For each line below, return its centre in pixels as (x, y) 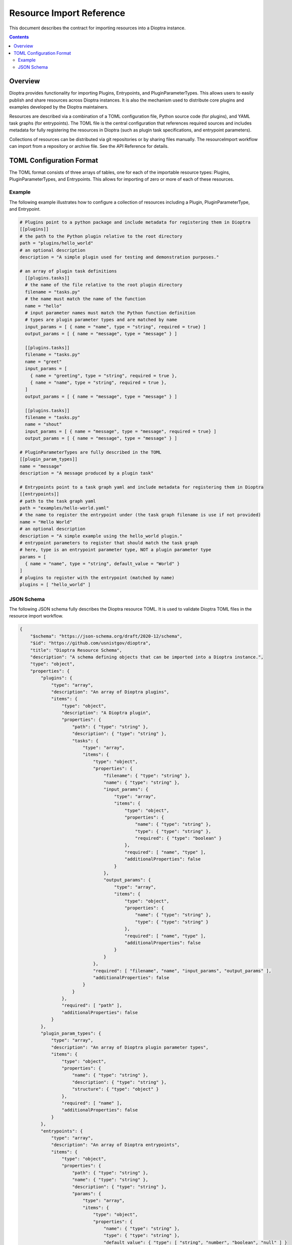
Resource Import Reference (67, 13)
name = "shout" (44, 424)
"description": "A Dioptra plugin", (106, 713)
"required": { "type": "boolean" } (178, 838)
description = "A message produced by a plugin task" (87, 473)
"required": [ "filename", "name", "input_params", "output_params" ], (182, 971)
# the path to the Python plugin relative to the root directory (101, 236)
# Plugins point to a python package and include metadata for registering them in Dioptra (135, 222)
